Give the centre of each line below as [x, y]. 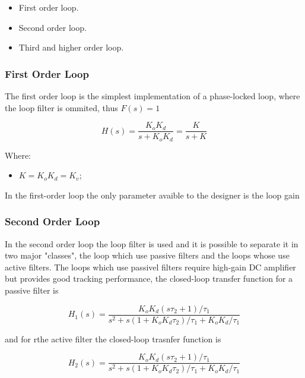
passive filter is [32, 290]
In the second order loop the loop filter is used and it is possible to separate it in [152, 243]
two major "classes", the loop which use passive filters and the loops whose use [147, 255]
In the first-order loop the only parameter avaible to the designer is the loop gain [152, 195]
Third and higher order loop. [71, 47]
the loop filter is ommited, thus [61, 107]
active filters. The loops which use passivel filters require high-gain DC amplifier [150, 267]
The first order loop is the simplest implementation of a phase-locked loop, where [152, 96]
